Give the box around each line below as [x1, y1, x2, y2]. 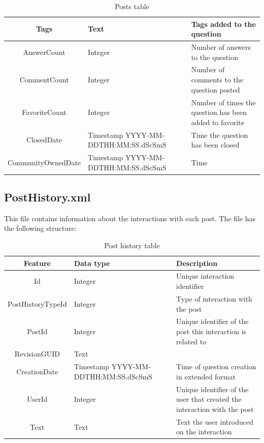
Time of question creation [176, 361, 256, 372]
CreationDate [16, 366, 58, 377]
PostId [27, 326, 48, 336]
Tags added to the [191, 18, 256, 29]
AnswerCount [23, 46, 65, 57]
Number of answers [191, 42, 251, 52]
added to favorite [191, 116, 244, 127]
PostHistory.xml [4, 189, 91, 205]
